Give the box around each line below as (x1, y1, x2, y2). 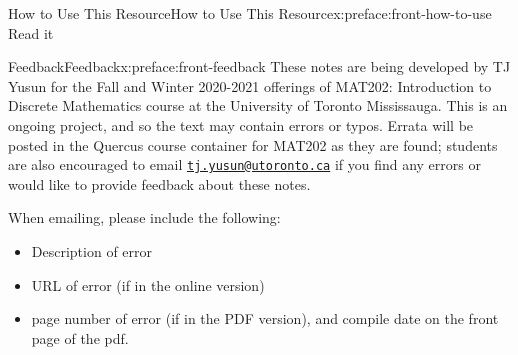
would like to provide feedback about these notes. (8, 173, 311, 194)
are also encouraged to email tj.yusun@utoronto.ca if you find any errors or (8, 154, 481, 175)
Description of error (31, 241, 153, 261)
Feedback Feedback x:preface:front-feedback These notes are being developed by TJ (8, 56, 511, 77)
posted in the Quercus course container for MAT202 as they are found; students (8, 134, 498, 155)
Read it (8, 22, 54, 43)
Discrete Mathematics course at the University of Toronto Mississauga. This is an (8, 95, 508, 116)
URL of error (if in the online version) (31, 274, 265, 295)
